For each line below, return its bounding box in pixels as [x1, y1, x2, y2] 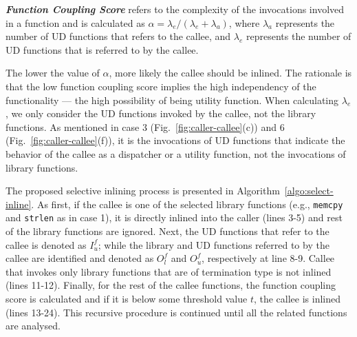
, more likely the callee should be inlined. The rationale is [109, 65, 352, 80]
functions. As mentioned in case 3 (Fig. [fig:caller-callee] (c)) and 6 [6, 119, 285, 134]
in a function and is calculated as [6, 15, 145, 30]
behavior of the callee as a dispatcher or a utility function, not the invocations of [6, 146, 346, 161]
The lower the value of [6, 65, 100, 80]
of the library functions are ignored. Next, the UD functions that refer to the [6, 224, 329, 238]
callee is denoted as [6, 237, 87, 252]
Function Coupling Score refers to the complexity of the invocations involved [6, 2, 345, 16]
